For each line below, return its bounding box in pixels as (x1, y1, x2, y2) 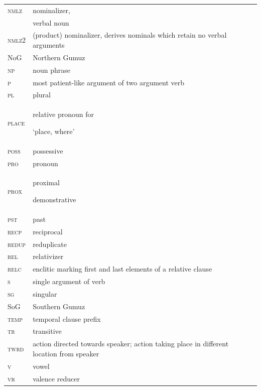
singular (33, 288, 57, 299)
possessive (33, 145, 63, 156)
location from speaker (33, 348, 99, 358)
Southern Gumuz (33, 301, 85, 311)
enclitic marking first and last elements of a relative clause (33, 264, 212, 274)
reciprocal (33, 226, 63, 236)
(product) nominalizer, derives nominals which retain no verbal (33, 30, 227, 40)
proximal (33, 177, 60, 188)
